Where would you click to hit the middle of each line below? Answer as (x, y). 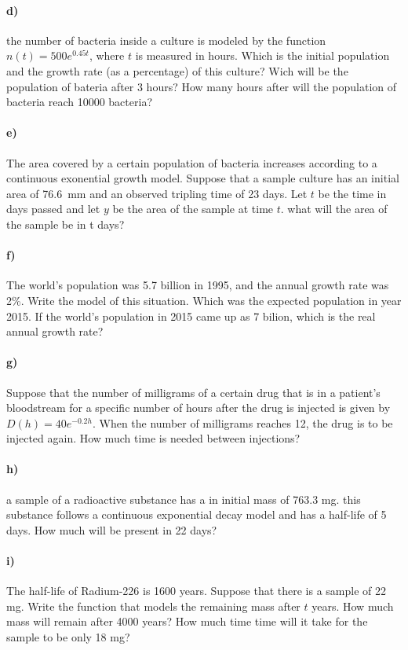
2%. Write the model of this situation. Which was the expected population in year (204, 300)
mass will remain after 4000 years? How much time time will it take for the (187, 621)
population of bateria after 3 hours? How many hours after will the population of (202, 86)
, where (107, 55)
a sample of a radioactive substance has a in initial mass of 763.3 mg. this (184, 499)
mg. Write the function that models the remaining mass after (153, 606)
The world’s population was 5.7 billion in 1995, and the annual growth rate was (198, 285)
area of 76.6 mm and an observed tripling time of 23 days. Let (157, 193)
